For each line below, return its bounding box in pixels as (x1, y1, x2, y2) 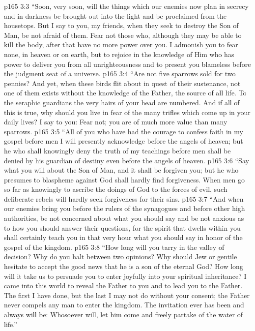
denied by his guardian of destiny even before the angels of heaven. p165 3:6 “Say (4, 155, 249, 165)
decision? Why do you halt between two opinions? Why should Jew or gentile (4, 251, 237, 262)
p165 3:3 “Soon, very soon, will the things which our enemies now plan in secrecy (4, 1, 249, 11)
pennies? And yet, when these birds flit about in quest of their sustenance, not (4, 78, 241, 88)
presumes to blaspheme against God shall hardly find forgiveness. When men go (4, 174, 245, 184)
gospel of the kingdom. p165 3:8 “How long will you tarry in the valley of (4, 241, 225, 252)
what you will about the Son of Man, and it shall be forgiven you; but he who (4, 165, 239, 175)
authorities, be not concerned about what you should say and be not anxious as (4, 213, 244, 223)
